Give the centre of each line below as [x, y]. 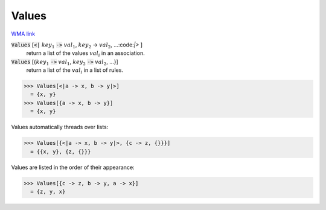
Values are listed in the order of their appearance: [73, 167]
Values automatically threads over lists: [60, 127]
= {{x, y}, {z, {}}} [61, 151]
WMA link [23, 34]
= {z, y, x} [48, 191]
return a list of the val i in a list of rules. [75, 71]
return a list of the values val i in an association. [85, 54]
